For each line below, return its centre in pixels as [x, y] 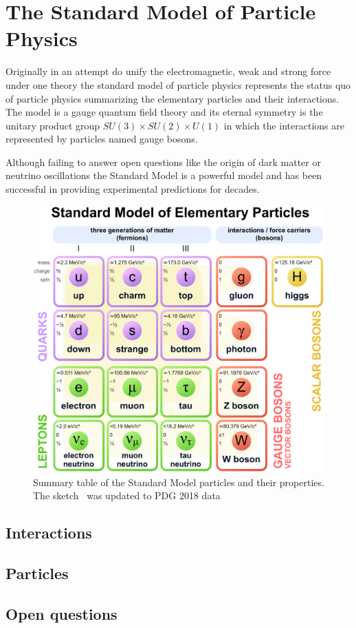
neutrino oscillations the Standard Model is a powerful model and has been [164, 175]
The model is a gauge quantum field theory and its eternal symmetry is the [164, 112]
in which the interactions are [284, 125]
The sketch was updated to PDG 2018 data [127, 495]
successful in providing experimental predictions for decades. [133, 189]
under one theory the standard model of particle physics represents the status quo [178, 84]
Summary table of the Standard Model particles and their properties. [179, 482]
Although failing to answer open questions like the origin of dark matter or [163, 161]
